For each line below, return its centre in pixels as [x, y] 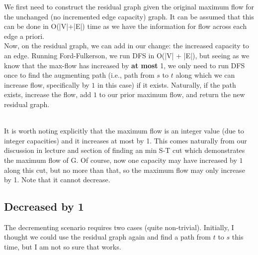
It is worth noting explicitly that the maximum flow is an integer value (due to [124, 131]
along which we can [205, 75]
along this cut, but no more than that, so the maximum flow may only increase [125, 170]
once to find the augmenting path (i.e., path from [79, 75]
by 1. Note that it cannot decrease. [57, 180]
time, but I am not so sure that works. [63, 247]
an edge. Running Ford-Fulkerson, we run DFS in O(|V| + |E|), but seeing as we [127, 55]
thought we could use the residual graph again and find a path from [108, 237]
